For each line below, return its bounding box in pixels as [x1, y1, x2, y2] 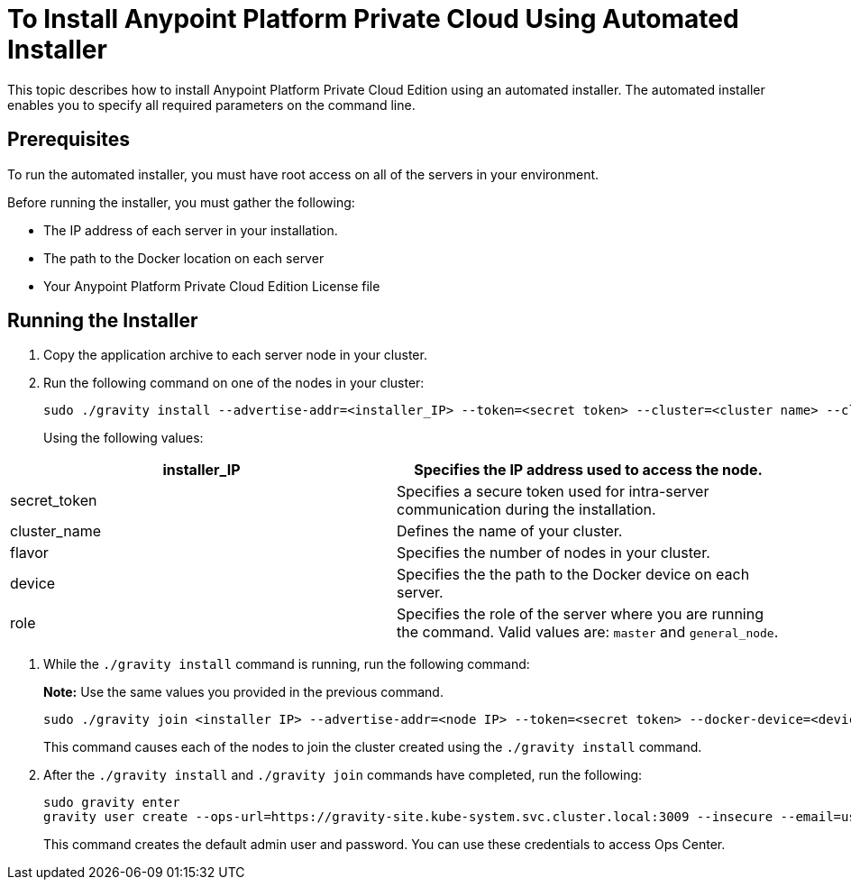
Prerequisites [7, 128, 130, 151]
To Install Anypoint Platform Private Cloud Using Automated [7, 4, 739, 34]
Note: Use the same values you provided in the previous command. [43, 684, 444, 700]
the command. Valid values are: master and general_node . [397, 623, 779, 642]
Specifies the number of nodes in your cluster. [397, 544, 710, 562]
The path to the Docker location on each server [43, 250, 325, 266]
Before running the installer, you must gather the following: [7, 194, 355, 210]
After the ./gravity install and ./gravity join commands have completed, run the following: [43, 767, 643, 783]
